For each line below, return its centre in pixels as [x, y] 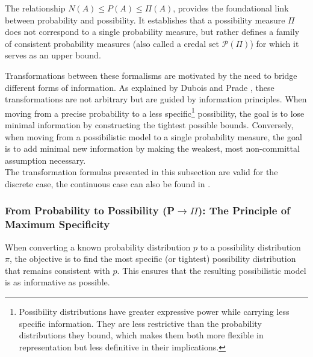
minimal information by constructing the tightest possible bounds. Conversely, [149, 125]
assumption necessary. [45, 160]
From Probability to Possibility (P [90, 210]
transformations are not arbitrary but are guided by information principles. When [156, 99]
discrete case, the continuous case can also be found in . [108, 183]
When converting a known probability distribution [98, 247]
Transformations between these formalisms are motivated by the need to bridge [151, 75]
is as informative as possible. [57, 282]
